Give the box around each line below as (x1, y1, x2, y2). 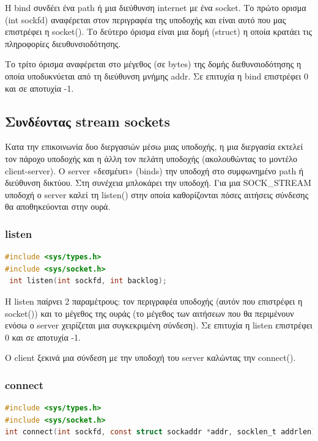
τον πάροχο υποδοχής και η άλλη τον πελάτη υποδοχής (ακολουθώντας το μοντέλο (5, 152, 298, 165)
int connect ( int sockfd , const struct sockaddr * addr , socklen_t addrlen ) (5, 428, 316, 437)
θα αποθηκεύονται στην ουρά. (5, 200, 111, 213)
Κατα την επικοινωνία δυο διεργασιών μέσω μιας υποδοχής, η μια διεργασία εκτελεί (5, 140, 303, 153)
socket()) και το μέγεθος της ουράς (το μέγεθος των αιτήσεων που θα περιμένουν (5, 306, 294, 319)
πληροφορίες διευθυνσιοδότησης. (5, 37, 121, 50)
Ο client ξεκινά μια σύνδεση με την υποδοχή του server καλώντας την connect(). (5, 351, 296, 364)
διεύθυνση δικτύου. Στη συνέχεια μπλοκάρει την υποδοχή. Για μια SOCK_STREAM (5, 176, 311, 189)
